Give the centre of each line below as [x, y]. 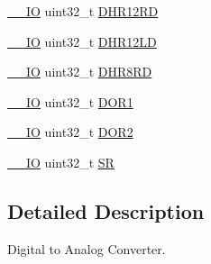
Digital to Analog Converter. [87, 248]
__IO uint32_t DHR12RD [83, 11]
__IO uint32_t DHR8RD [80, 72]
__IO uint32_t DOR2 [70, 132]
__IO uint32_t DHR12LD [82, 41]
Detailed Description [106, 210]
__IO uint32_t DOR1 [70, 101]
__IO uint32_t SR [61, 162]
